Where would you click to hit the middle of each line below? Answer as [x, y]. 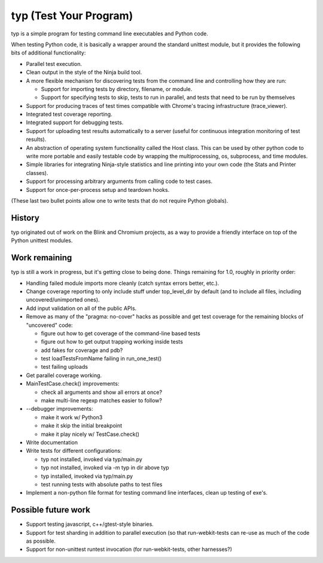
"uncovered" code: [49, 325]
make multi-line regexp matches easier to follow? [102, 401]
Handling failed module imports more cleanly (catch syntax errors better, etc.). [123, 283]
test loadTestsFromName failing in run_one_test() [101, 359]
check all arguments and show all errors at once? [102, 392]
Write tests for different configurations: [74, 451]
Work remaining [42, 258]
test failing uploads [64, 367]
